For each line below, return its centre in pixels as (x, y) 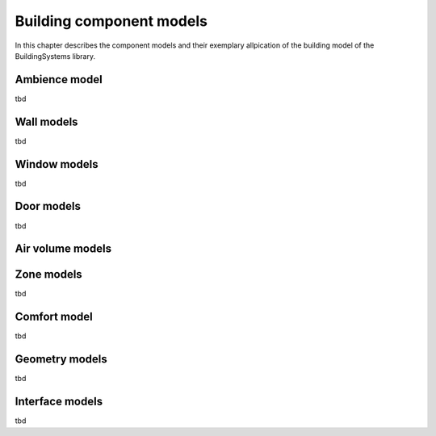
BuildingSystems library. (55, 56)
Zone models (48, 275)
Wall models (46, 122)
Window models (57, 164)
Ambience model (59, 80)
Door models (48, 206)
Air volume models (63, 249)
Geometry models (61, 359)
